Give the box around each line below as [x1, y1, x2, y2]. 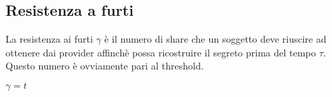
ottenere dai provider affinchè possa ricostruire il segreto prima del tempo [6, 45, 316, 59]
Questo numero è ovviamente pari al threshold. [6, 58, 204, 73]
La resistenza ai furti [6, 32, 93, 46]
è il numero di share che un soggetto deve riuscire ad [104, 32, 326, 46]
